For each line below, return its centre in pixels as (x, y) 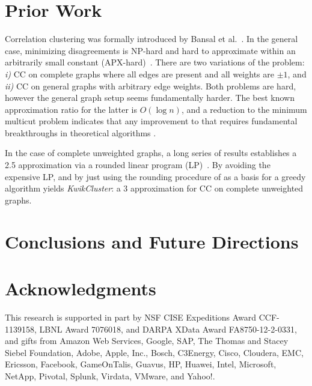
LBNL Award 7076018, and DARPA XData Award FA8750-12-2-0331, (168, 329)
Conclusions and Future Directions (152, 241)
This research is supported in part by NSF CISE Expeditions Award (131, 317)
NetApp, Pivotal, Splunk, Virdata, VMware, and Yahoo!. (110, 375)
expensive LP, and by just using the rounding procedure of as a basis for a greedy (155, 176)
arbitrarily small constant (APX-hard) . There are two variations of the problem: (155, 62)
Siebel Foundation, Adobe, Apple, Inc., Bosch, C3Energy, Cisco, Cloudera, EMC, (154, 352)
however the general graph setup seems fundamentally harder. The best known (150, 98)
